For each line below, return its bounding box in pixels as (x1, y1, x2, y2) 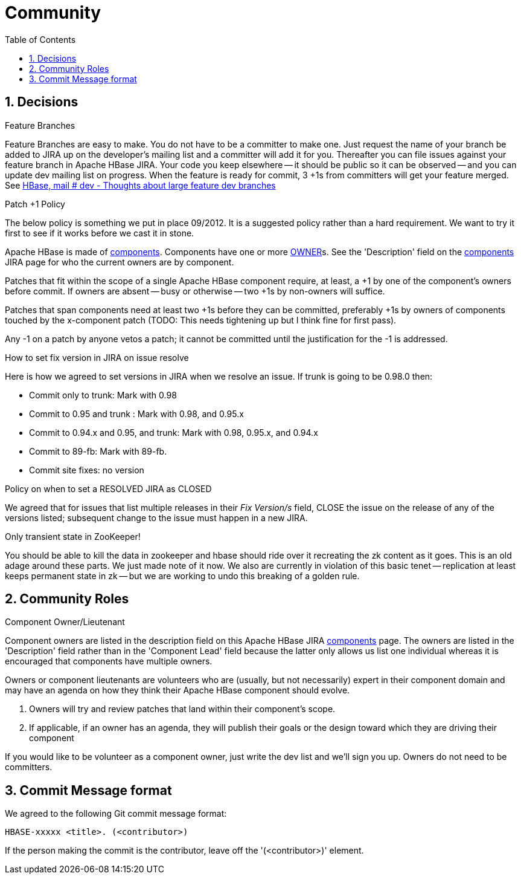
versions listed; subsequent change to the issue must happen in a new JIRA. (5, 512, 308, 523)
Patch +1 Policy (5, 198, 65, 209)
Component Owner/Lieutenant (5, 617, 125, 628)
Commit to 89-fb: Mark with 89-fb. (29, 446, 167, 456)
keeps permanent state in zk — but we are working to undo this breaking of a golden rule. (5, 570, 360, 581)
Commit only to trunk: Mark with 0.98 (29, 389, 177, 400)
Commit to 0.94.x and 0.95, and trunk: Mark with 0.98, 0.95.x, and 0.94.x (29, 427, 318, 438)
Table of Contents (5, 34, 76, 45)
